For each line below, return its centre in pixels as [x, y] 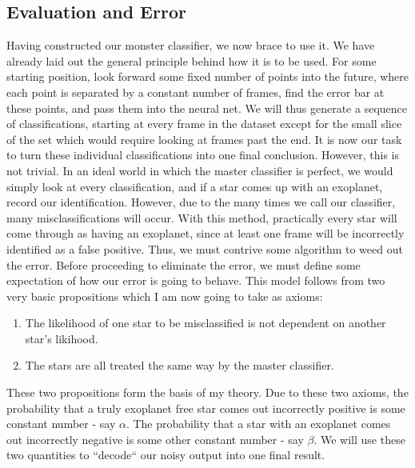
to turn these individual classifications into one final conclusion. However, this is [203, 155]
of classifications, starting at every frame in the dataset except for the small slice [204, 124]
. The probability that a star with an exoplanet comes [258, 424]
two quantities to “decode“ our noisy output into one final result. [166, 455]
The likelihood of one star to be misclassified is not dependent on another [206, 323]
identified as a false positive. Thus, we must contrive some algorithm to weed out [205, 248]
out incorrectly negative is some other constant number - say [155, 439]
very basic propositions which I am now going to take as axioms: [165, 296]
